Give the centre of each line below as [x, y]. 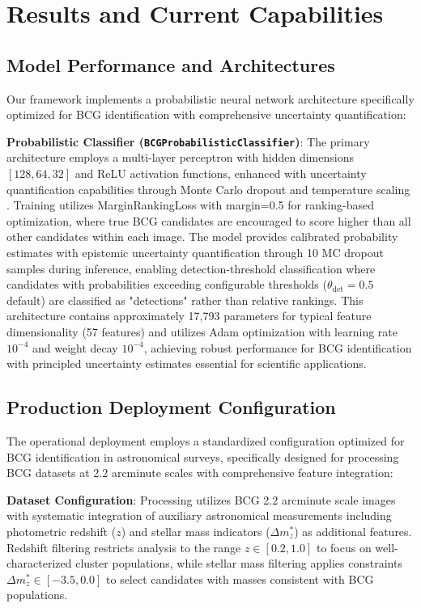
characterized [39, 563]
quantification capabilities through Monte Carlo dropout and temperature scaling [208, 189]
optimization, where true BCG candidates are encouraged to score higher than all [209, 220]
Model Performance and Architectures [171, 64]
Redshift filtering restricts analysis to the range [124, 547]
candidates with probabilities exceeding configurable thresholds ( [167, 284]
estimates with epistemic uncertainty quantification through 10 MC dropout [195, 252]
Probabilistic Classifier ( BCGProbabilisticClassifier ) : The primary [188, 141]
